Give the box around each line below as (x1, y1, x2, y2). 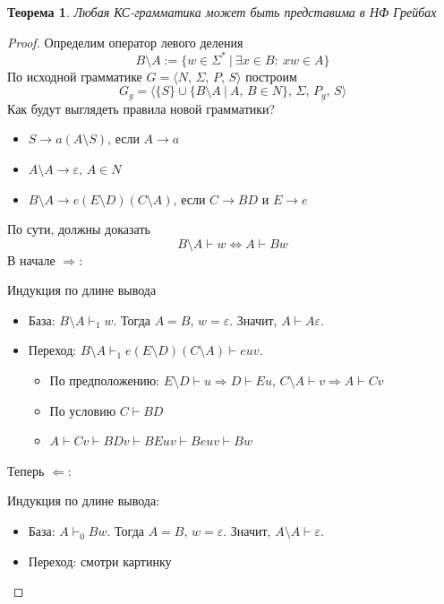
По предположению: (49, 371, 159, 390)
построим (245, 66, 297, 85)
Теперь (7, 461, 45, 479)
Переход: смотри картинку (28, 551, 172, 570)
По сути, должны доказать (7, 220, 150, 238)
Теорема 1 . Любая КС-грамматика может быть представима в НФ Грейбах (7, 3, 437, 21)
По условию (49, 401, 116, 419)
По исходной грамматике (7, 66, 142, 85)
